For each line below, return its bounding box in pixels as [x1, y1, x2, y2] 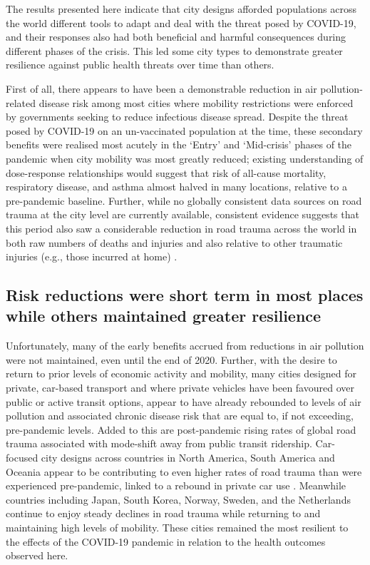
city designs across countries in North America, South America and [41, 450, 335, 465]
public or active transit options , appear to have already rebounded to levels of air [6, 394, 361, 409]
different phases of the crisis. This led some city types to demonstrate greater [6, 43, 343, 58]
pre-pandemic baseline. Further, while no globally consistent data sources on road [6, 193, 362, 208]
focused [6, 450, 38, 465]
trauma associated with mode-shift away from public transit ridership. [6, 436, 312, 451]
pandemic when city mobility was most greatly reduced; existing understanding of [6, 151, 364, 166]
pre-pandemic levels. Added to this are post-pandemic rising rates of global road [6, 422, 356, 437]
